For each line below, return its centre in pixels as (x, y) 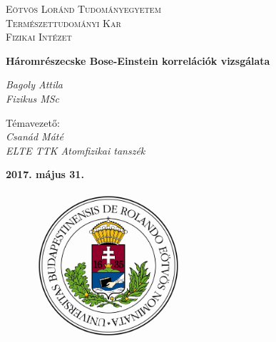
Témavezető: (33, 122)
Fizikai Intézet (39, 37)
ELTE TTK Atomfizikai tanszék (76, 150)
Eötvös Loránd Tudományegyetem (83, 9)
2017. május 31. (45, 174)
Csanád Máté (35, 136)
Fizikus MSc (33, 98)
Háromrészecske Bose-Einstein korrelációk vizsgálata (138, 60)
